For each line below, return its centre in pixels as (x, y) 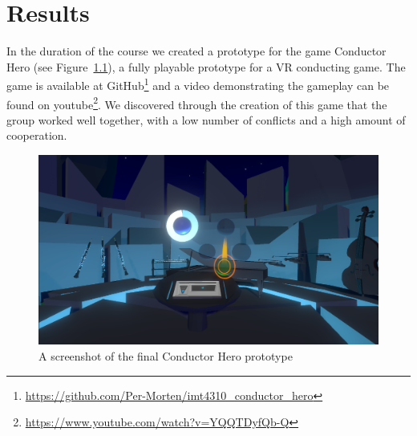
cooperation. (37, 135)
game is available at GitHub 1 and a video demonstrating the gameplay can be (198, 84)
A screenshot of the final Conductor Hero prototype (166, 356)
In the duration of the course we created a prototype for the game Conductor (196, 51)
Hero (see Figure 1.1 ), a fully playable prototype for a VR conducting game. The (206, 66)
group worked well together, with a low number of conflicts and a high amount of (206, 119)
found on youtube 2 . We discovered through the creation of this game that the (197, 103)
